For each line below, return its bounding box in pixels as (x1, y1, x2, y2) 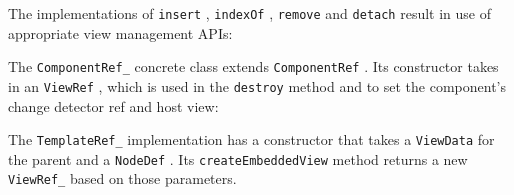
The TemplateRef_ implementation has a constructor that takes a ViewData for (8, 129, 495, 150)
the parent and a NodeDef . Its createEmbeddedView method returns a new (8, 148, 468, 169)
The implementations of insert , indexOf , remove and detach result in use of (8, 3, 491, 23)
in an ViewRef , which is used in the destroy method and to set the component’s (8, 75, 506, 96)
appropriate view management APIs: (8, 22, 233, 43)
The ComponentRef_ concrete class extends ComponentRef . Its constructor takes (8, 56, 499, 77)
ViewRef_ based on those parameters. (8, 168, 237, 189)
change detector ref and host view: (8, 95, 219, 116)
